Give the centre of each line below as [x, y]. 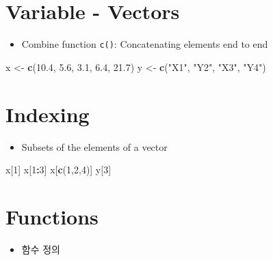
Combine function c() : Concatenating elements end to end [145, 44]
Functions [52, 216]
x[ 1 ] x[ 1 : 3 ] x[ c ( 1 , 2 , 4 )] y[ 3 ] [58, 170]
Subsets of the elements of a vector [94, 146]
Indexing [48, 114]
